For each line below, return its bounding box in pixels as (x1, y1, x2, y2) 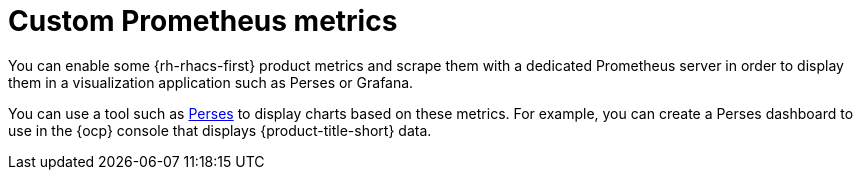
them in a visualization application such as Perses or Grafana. (8, 73, 414, 91)
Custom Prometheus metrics (8, 4, 398, 38)
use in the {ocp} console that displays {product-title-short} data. (8, 121, 432, 139)
